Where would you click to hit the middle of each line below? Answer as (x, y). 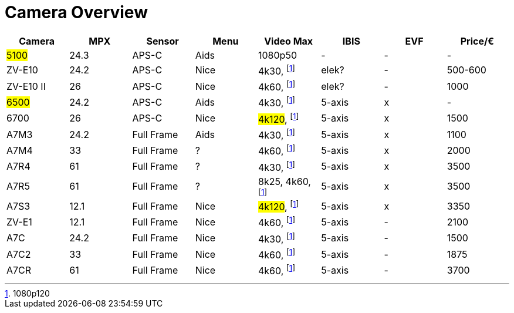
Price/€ (477, 41)
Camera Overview (76, 12)
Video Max (289, 41)
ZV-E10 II (26, 86)
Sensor (163, 41)
